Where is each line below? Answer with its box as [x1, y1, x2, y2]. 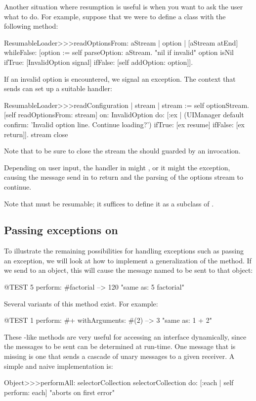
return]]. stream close [4, 129, 68, 139]
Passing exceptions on [4, 222, 118, 238]
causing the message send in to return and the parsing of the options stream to [4, 172, 244, 182]
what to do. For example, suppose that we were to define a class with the [4, 11, 226, 21]
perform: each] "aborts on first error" [4, 387, 115, 397]
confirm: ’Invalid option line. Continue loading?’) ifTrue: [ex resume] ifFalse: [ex [4, 119, 245, 129]
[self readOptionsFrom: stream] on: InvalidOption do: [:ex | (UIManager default [4, 109, 244, 120]
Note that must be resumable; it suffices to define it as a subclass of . [4, 198, 214, 208]
